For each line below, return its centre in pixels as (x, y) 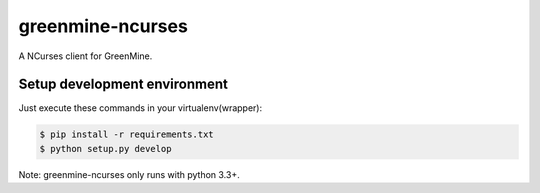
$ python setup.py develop (105, 148)
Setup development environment (123, 84)
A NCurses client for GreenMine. (85, 56)
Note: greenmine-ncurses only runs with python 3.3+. (129, 174)
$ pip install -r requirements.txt (126, 134)
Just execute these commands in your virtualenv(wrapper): (140, 108)
